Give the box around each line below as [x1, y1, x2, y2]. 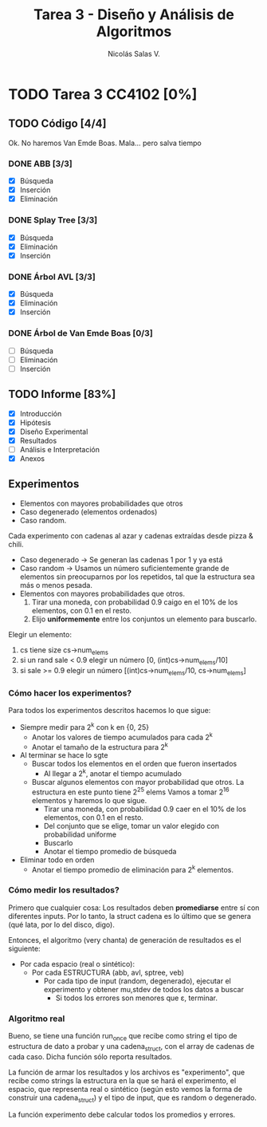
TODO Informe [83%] [8, 388, 116, 401]
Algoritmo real [8, 1013, 65, 1024]
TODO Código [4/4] [8, 117, 107, 131]
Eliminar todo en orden [19, 855, 95, 865]
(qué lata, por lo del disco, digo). [8, 920, 116, 929]
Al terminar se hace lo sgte [19, 751, 108, 760]
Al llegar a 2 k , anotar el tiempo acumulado [43, 767, 182, 778]
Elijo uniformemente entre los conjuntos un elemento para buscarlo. [31, 614, 257, 624]
